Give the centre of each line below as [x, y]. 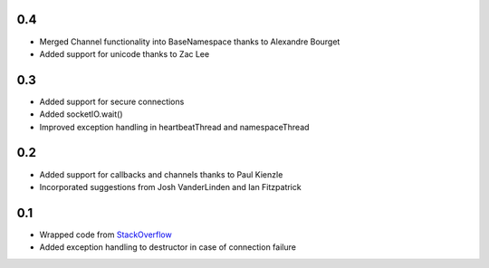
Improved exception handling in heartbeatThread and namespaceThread [174, 127]
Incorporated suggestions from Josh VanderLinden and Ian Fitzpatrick [171, 187]
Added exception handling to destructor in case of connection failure [168, 247]
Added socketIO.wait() [81, 114]
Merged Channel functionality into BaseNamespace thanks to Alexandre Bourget [190, 42]
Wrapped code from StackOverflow [105, 234]
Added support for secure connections [112, 101]
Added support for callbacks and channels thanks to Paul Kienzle [161, 174]
